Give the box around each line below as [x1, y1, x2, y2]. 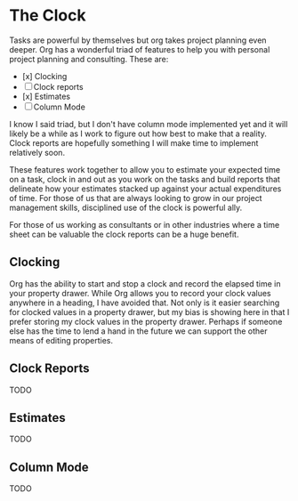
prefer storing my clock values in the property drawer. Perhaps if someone [9, 316, 283, 327]
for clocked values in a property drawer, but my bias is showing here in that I [9, 306, 290, 317]
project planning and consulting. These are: [9, 53, 169, 64]
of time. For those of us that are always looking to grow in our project [9, 192, 262, 203]
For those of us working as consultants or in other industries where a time [9, 219, 280, 230]
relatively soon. [9, 147, 65, 158]
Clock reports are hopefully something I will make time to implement [9, 137, 259, 148]
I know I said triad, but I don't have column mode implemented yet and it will [9, 118, 288, 129]
